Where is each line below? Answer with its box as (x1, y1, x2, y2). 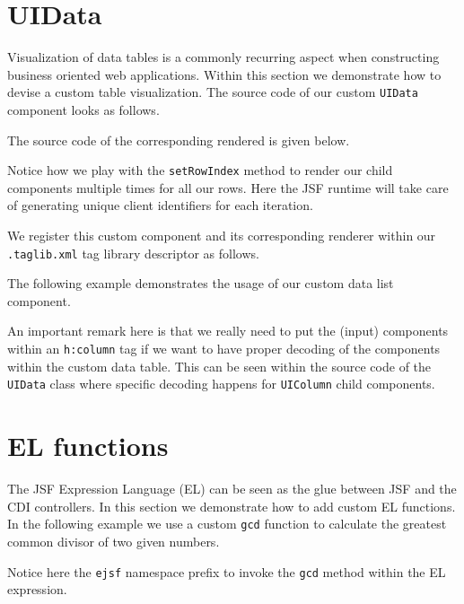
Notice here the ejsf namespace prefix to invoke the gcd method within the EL (7, 562, 446, 581)
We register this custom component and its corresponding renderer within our (7, 226, 436, 244)
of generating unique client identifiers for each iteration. (7, 196, 313, 214)
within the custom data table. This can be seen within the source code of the (7, 356, 432, 375)
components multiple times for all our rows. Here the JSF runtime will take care (7, 178, 449, 197)
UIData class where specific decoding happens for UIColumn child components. (7, 374, 435, 393)
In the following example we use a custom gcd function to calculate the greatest (7, 514, 447, 533)
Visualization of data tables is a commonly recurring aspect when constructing (7, 48, 440, 66)
